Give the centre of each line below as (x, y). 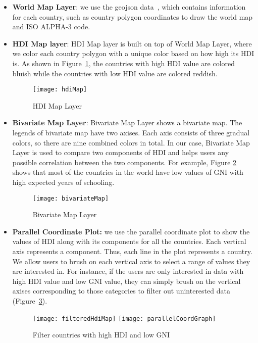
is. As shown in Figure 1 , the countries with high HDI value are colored (124, 63)
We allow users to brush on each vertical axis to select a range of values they (131, 261)
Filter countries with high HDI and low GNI (101, 335)
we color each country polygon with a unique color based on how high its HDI (133, 53)
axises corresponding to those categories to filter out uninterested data (121, 291)
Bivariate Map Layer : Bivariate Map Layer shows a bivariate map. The (127, 122)
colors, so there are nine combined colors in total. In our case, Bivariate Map (131, 142)
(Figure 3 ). (30, 300)
